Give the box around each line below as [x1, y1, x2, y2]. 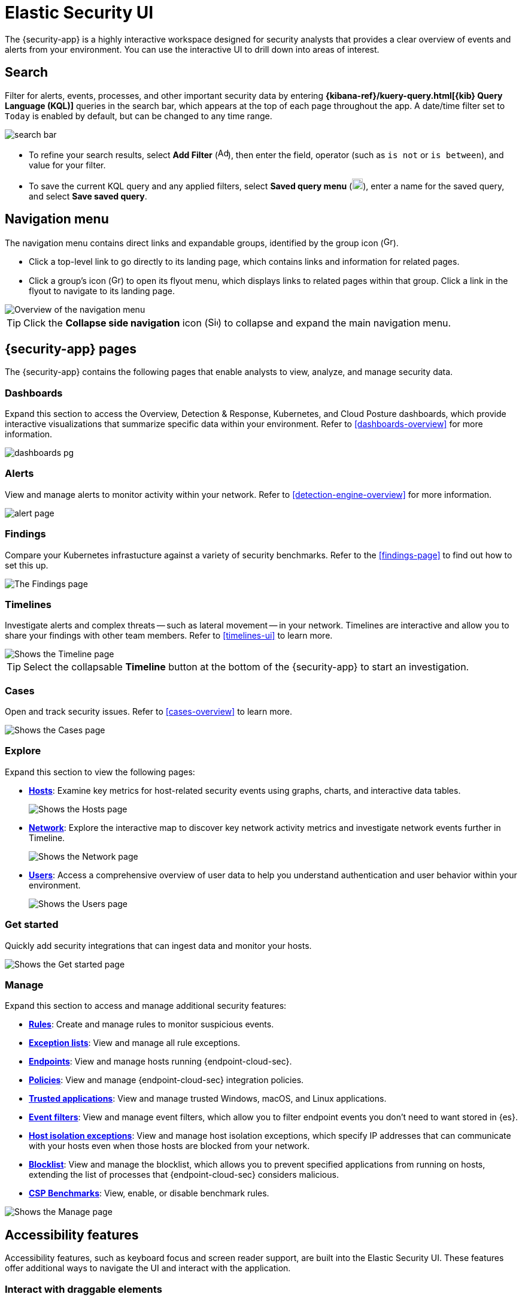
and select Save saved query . [29, 191, 147, 201]
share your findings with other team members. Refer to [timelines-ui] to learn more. [5, 630, 333, 641]
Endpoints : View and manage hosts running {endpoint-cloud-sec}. [29, 1056, 292, 1067]
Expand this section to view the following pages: [5, 766, 195, 777]
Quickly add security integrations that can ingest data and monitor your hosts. [5, 940, 312, 951]
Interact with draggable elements [5, 1283, 162, 1295]
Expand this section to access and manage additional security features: [5, 1000, 287, 1011]
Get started [5, 918, 59, 931]
